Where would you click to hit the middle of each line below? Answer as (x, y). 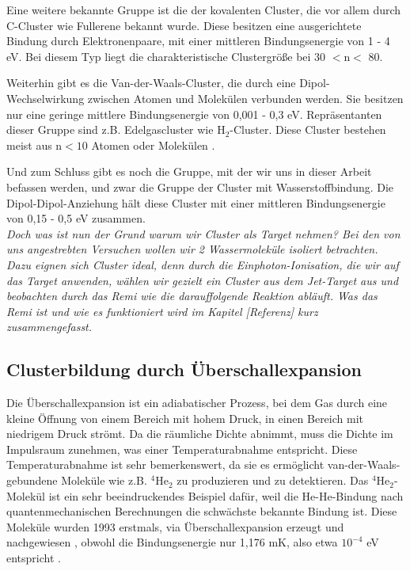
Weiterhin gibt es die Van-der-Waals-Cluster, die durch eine (151, 83)
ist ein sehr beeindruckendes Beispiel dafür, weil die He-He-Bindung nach (226, 495)
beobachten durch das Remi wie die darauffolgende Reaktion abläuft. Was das (192, 296)
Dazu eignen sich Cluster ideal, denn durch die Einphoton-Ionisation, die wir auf (203, 264)
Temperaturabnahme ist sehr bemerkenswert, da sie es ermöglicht (165, 464)
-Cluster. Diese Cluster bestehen (308, 129)
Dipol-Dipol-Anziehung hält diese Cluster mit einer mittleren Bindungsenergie (196, 202)
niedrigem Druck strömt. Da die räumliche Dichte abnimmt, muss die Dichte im (200, 434)
